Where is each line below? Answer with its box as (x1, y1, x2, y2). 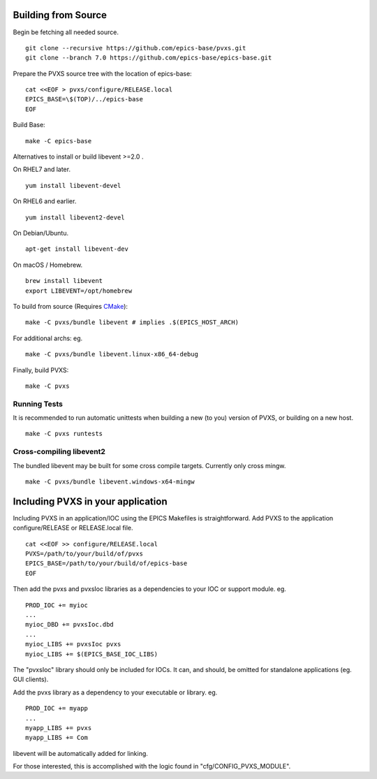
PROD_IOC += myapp (25, 704, 89, 713)
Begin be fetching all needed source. (13, 28, 119, 36)
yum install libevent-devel (25, 182, 121, 189)
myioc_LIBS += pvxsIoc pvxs (25, 640, 121, 648)
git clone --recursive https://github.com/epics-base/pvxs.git (25, 44, 246, 52)
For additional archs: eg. (13, 334, 83, 342)
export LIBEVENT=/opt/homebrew (25, 286, 133, 295)
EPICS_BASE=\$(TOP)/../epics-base (25, 95, 143, 103)
